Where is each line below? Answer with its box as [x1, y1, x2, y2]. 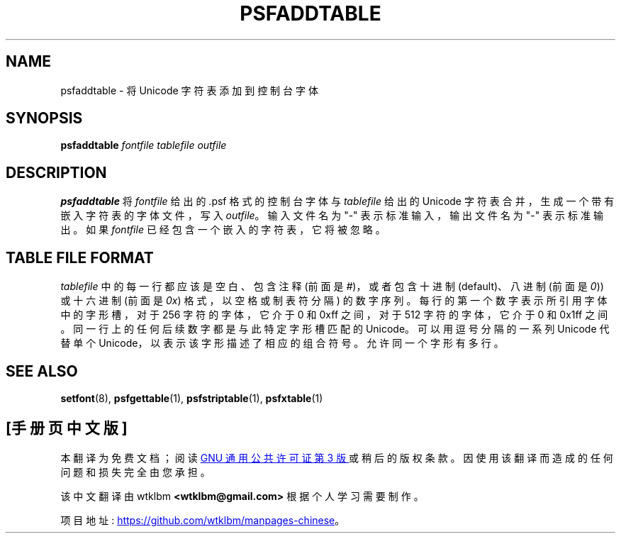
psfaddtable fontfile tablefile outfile [60, 139, 227, 152]
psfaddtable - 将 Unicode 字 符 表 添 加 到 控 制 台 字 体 [60, 84, 318, 96]
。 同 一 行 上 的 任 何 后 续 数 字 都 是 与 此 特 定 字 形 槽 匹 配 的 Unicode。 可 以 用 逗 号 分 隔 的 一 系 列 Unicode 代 [60, 323, 610, 335]
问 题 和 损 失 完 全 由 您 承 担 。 [60, 465, 211, 478]
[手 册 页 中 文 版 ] [6, 419, 128, 438]
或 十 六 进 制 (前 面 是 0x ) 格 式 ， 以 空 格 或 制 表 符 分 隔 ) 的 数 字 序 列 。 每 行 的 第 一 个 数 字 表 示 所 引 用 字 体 [60, 294, 608, 307]
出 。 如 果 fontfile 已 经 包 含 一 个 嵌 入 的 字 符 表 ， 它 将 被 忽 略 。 [60, 223, 386, 236]
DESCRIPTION [6, 163, 107, 182]
